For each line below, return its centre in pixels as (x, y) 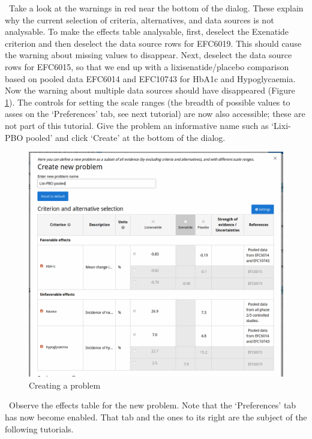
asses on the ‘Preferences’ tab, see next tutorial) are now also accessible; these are (155, 114)
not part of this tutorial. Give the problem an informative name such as (137, 125)
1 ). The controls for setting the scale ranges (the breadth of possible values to (148, 102)
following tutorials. (39, 429)
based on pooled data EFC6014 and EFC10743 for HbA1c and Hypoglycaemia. (150, 78)
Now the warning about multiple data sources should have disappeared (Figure (150, 90)
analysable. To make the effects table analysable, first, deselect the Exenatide (147, 31)
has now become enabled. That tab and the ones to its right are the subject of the (156, 417)
